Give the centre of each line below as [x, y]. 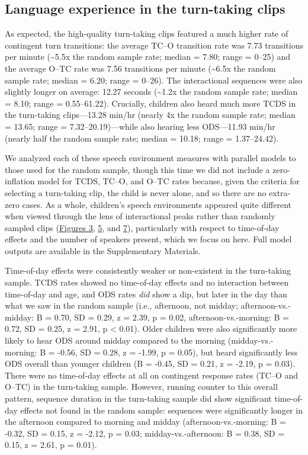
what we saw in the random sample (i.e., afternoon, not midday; [121, 305]
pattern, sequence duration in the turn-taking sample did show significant [138, 398]
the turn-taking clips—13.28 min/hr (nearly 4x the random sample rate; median [150, 115]
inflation [20, 181]
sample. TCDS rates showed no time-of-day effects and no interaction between [147, 282]
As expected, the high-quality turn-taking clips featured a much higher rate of [147, 33]
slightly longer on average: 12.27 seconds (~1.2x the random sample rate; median [151, 92]
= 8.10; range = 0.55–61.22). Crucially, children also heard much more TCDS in [150, 103]
